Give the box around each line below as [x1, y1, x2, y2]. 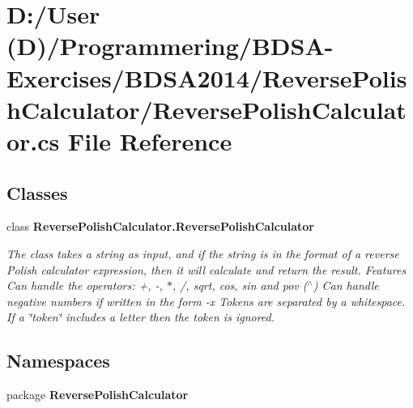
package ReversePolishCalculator [6, 386, 189, 403]
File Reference [68, 124, 232, 157]
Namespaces [6, 348, 110, 373]
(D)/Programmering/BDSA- [6, 29, 334, 62]
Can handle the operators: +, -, [6, 277, 163, 294]
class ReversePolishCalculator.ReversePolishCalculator [6, 218, 314, 235]
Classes [6, 180, 68, 205]
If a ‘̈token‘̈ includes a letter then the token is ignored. [6, 308, 275, 325]
